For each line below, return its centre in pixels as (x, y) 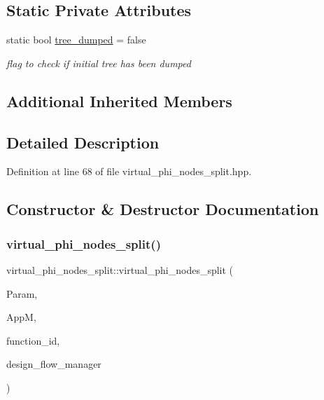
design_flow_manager (54, 364)
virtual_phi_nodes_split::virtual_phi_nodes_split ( (120, 269)
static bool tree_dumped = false (76, 40)
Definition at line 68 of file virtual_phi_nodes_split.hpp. (129, 171)
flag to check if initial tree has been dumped (99, 63)
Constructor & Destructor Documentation (163, 209)
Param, (22, 293)
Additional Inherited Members (119, 101)
